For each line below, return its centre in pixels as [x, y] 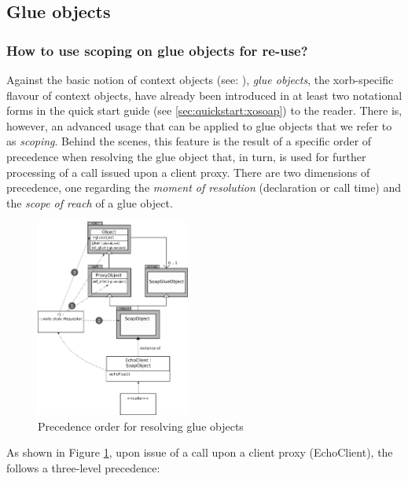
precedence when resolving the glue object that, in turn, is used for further [186, 156]
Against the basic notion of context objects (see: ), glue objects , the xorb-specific [200, 79]
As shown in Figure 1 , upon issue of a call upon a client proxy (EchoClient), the [200, 452]
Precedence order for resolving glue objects [141, 426]
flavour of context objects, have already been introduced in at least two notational [204, 95]
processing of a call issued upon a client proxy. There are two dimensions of [188, 172]
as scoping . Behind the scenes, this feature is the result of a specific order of [189, 141]
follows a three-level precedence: [83, 467]
